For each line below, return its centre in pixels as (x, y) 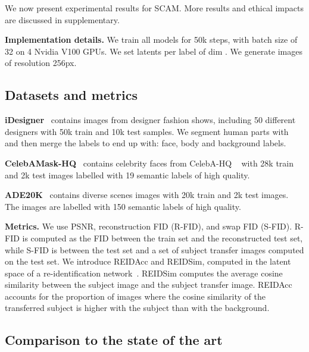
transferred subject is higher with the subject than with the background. (137, 308)
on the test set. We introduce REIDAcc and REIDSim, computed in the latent (148, 261)
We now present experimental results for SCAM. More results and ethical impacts (154, 8)
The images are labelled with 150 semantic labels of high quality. (123, 206)
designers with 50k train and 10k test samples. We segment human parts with (147, 131)
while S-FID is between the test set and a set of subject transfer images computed (154, 249)
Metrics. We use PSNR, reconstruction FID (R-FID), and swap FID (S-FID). (149, 226)
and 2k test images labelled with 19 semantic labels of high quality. (127, 175)
